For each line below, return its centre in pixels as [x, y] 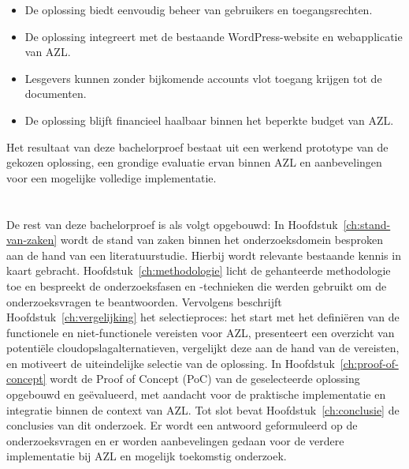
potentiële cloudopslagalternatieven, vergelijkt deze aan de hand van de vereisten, [203, 348]
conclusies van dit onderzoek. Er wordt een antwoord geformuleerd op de [182, 425]
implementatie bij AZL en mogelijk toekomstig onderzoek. [147, 456]
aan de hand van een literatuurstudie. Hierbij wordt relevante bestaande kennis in [204, 255]
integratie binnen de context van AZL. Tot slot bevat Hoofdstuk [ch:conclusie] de [203, 409]
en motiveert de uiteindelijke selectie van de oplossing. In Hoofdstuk [171, 363]
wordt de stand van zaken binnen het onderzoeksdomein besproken [221, 240]
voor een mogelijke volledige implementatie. [112, 177]
